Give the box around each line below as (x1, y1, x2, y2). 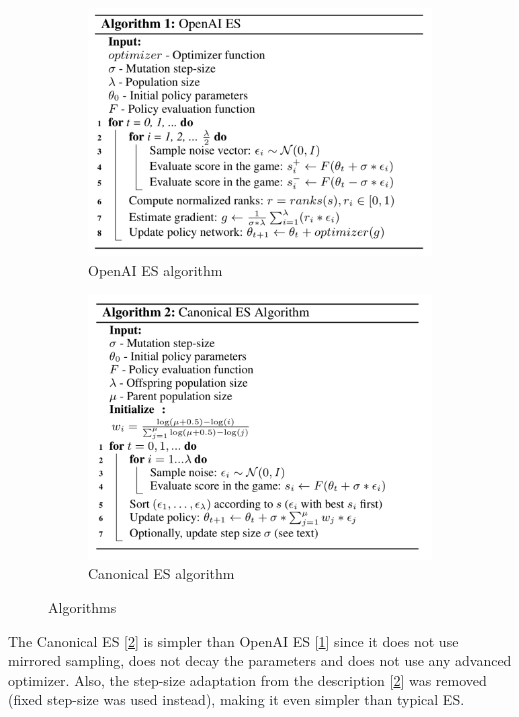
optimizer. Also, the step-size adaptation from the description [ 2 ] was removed (8, 669, 487, 690)
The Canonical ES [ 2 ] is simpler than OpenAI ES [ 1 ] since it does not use (8, 630, 459, 651)
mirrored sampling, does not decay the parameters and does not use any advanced (8, 650, 512, 671)
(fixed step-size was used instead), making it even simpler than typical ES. (8, 689, 465, 710)
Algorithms (48, 597, 117, 618)
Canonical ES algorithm (88, 563, 235, 584)
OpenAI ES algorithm (88, 259, 223, 280)
